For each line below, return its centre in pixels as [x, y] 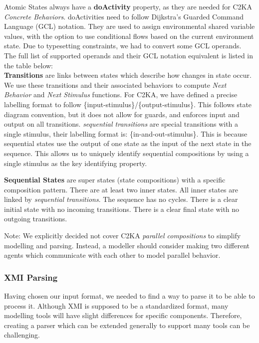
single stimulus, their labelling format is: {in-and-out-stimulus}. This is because [126, 133]
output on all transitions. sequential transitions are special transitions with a [121, 124]
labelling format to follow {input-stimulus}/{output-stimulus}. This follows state [128, 104]
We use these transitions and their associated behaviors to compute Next [115, 85]
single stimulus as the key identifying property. [76, 163]
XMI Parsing [31, 277]
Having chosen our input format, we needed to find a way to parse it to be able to [129, 296]
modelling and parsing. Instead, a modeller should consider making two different [127, 245]
